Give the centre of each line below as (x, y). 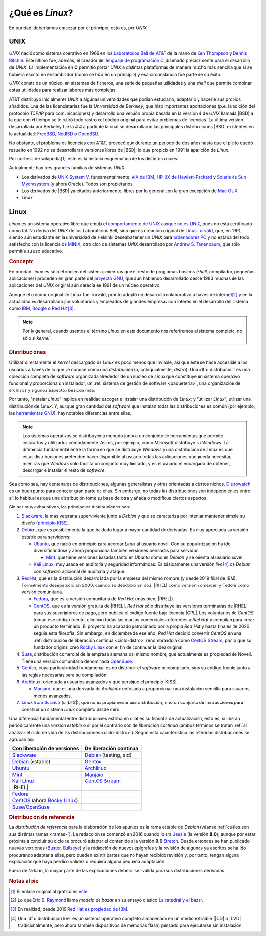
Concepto (21, 262)
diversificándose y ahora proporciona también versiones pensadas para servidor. (116, 550)
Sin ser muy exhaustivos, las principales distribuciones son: (70, 507)
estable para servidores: (46, 537)
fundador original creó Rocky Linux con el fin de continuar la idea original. (109, 647)
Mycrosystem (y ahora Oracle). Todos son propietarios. (78, 184)
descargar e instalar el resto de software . (64, 470)
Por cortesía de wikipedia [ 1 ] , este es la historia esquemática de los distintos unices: (94, 158)
